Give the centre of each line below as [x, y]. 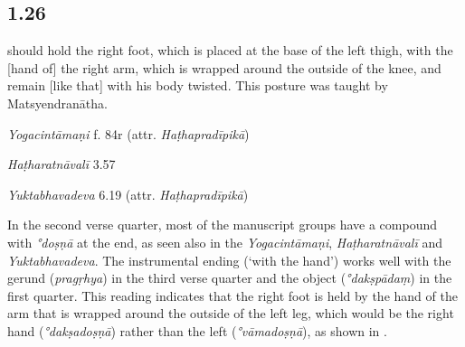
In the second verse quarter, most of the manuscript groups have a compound [223, 225]
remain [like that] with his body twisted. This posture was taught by [198, 85]
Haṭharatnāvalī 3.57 [62, 164]
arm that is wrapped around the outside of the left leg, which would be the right [231, 313]
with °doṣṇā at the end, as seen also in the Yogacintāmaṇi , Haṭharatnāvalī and [225, 242]
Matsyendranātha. [57, 103]
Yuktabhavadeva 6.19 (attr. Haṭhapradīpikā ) [128, 194]
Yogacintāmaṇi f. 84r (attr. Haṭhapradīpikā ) [128, 133]
